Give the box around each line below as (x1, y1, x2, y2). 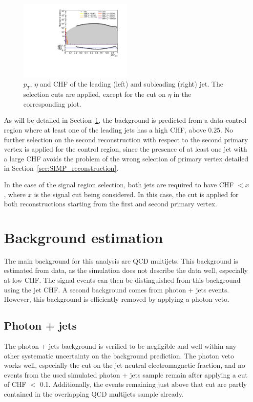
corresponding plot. (23, 98, 82, 109)
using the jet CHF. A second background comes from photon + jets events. (4, 284, 229, 294)
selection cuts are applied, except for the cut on (23, 89, 166, 99)
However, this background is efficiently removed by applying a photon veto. (4, 294, 230, 304)
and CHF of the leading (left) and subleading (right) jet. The (40, 79, 223, 89)
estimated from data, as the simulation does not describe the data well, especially (4, 265, 248, 275)
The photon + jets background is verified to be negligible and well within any (4, 341, 236, 351)
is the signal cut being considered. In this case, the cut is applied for (34, 189, 239, 199)
